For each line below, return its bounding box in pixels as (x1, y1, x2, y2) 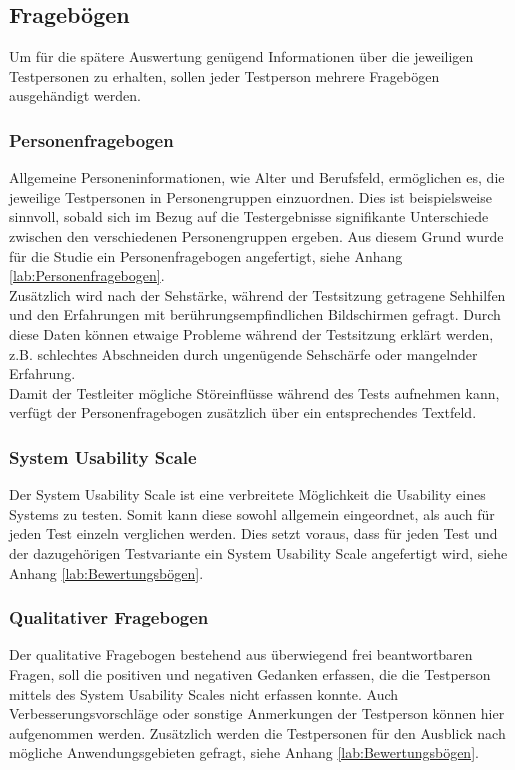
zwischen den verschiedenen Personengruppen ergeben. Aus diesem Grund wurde (9, 225, 504, 246)
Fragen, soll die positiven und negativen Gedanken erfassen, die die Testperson (9, 663, 491, 684)
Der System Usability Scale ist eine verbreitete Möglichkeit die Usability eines (9, 484, 486, 505)
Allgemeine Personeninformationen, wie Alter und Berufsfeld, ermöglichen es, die (9, 167, 505, 188)
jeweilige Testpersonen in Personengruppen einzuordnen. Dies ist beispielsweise (9, 186, 492, 207)
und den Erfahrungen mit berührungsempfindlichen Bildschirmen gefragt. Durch (9, 304, 501, 325)
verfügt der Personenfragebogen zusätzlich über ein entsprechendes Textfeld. (9, 402, 477, 423)
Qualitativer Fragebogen (9, 605, 209, 630)
